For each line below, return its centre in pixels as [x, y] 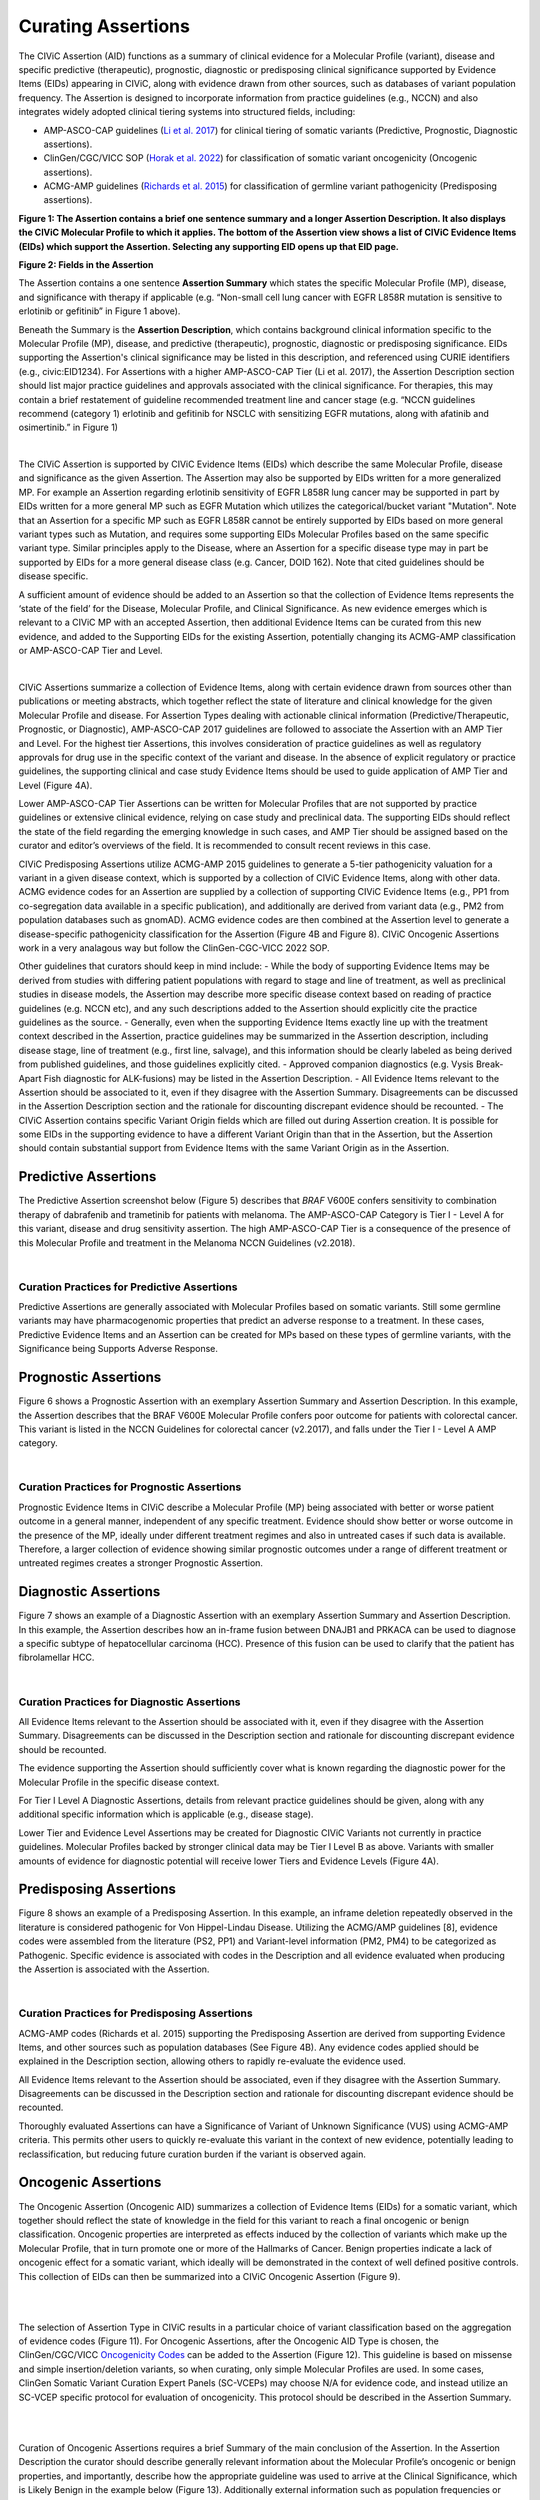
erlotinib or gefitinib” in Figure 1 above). [99, 311]
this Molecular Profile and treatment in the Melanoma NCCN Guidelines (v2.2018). [187, 1242]
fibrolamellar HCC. [56, 1657]
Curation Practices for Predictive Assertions [128, 1287]
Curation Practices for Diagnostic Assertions [129, 1702]
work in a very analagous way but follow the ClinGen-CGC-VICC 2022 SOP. [174, 947]
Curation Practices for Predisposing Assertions [136, 2013]
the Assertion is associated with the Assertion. [114, 1969]
